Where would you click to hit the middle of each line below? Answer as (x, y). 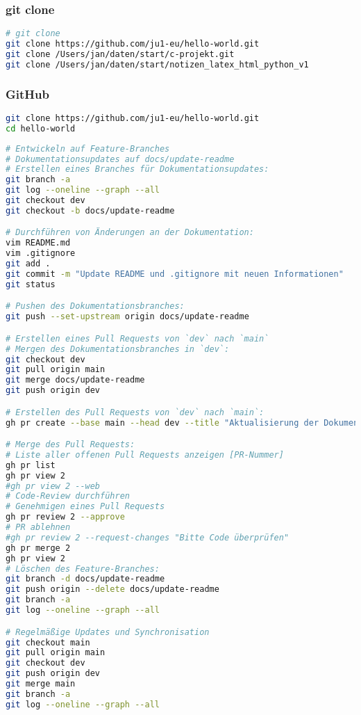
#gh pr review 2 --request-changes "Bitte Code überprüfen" (148, 537)
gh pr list (31, 465)
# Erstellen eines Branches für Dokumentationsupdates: (137, 169)
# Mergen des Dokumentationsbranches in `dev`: (118, 349)
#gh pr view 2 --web (53, 486)
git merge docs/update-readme (75, 380)
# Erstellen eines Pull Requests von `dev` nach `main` (137, 338)
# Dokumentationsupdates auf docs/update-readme (120, 159)
